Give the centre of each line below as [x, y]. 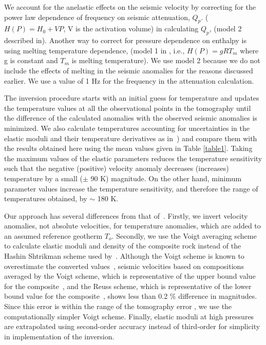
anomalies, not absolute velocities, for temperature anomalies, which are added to [132, 226]
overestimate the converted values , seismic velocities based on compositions [124, 266]
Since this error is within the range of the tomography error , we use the [118, 306]
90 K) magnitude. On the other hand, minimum [166, 178]
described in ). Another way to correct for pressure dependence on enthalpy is [125, 40]
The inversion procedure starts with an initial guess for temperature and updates [132, 98]
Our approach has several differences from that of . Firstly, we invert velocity [126, 215]
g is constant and [31, 60]
